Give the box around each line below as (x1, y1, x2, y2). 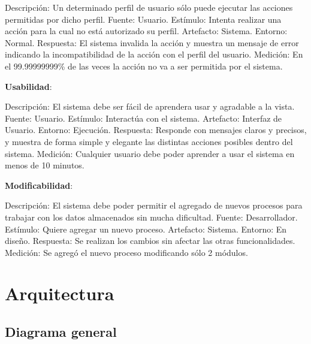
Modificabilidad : (5, 179, 73, 191)
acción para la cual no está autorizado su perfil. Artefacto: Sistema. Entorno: (5, 25, 288, 37)
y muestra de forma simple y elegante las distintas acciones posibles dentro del (5, 135, 293, 147)
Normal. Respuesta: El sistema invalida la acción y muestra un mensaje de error (5, 36, 299, 49)
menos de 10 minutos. (5, 159, 84, 171)
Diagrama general (5, 322, 117, 341)
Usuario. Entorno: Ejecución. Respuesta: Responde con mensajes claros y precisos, (5, 123, 307, 136)
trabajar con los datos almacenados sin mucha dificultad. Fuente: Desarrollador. (5, 210, 298, 223)
